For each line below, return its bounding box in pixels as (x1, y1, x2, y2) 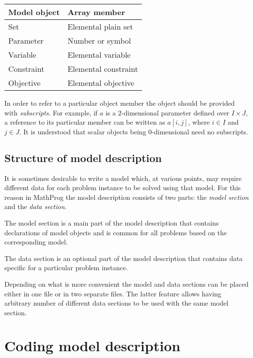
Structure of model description (4, 150, 162, 165)
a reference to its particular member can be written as (4, 117, 165, 127)
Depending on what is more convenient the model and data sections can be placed (4, 278, 249, 289)
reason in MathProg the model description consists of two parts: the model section (4, 192, 249, 202)
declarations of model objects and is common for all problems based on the (4, 227, 227, 237)
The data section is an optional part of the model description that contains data (4, 253, 243, 263)
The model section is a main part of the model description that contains (4, 217, 219, 228)
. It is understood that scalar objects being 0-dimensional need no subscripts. (19, 126, 248, 136)
